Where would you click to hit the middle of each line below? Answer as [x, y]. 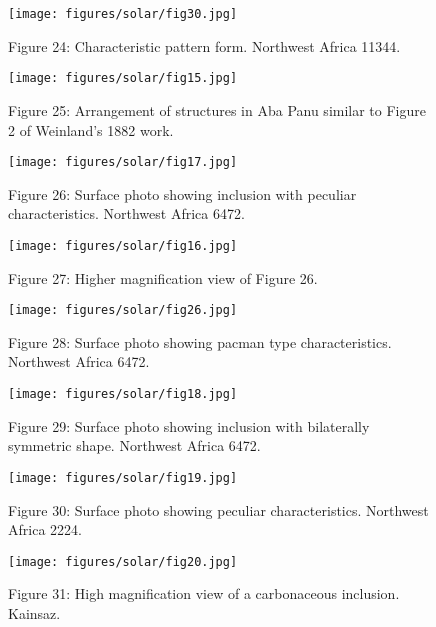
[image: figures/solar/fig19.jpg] [123, 477]
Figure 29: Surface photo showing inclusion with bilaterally [189, 425]
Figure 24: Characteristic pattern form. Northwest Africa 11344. [204, 45]
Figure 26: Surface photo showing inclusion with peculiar [182, 193]
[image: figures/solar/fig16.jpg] [123, 245]
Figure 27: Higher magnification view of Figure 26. [163, 277]
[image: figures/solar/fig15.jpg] [123, 78]
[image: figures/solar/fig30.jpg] [123, 14]
